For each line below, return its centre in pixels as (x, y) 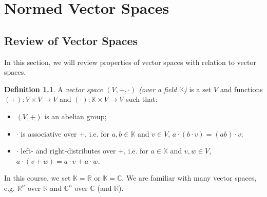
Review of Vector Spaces (71, 40)
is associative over (49, 133)
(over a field (158, 89)
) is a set (198, 89)
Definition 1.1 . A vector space (54, 89)
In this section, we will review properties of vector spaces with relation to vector (130, 62)
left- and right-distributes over (68, 151)
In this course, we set (37, 178)
